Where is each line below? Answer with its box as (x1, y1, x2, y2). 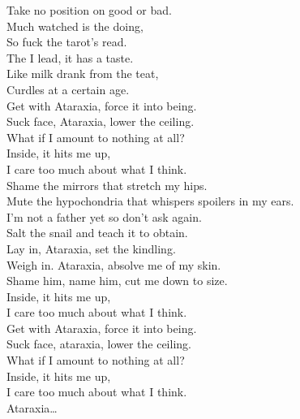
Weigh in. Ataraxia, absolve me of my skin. (6, 256, 221, 273)
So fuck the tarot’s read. (6, 33, 127, 50)
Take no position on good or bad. (6, 2, 172, 18)
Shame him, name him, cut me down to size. (6, 272, 228, 289)
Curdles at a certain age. (6, 80, 130, 97)
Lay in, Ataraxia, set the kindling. (6, 240, 176, 257)
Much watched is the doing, (6, 17, 144, 34)
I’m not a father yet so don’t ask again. (6, 208, 202, 225)
